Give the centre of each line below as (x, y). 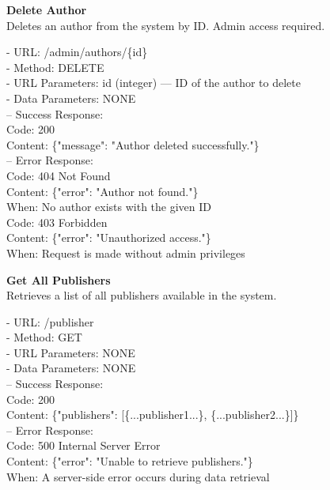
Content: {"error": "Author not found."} (102, 191)
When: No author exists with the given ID (109, 207)
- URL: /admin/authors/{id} (77, 52)
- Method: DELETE (55, 67)
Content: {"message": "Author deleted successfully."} (133, 144)
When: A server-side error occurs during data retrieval (138, 476)
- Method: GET (44, 337)
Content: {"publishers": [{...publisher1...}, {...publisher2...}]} (153, 415)
